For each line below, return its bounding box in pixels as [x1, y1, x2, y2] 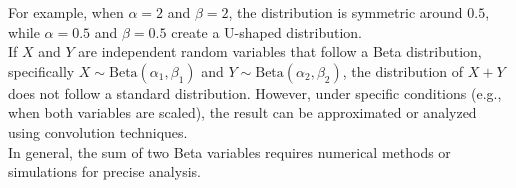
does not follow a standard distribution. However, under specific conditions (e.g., [8, 82, 502, 103]
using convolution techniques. [8, 121, 188, 142]
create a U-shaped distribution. [171, 21, 362, 42]
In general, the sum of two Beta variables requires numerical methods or [8, 141, 451, 162]
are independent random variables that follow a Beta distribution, [78, 41, 482, 62]
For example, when [8, 2, 124, 22]
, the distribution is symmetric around [228, 2, 463, 22]
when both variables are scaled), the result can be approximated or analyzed [8, 102, 477, 123]
